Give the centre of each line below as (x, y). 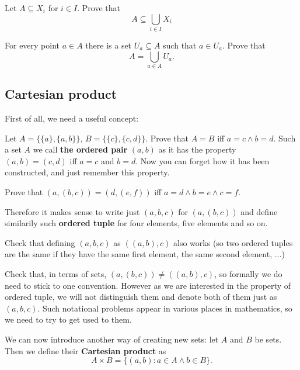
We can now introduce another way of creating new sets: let (112, 339)
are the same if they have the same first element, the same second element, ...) (145, 254)
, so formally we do (248, 273)
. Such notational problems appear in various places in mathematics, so (165, 308)
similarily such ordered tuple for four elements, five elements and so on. (136, 223)
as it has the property (197, 149)
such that (180, 45)
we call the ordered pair (80, 149)
